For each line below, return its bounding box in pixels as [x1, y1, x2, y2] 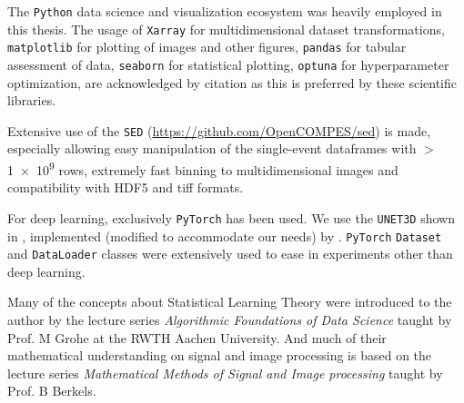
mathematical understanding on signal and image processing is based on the [7, 346, 432, 365]
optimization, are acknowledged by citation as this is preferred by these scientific [7, 73, 458, 92]
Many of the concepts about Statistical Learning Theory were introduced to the [7, 292, 452, 311]
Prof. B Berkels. [7, 381, 96, 400]
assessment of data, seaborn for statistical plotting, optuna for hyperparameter [7, 54, 449, 74]
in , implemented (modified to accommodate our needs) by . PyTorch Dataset [7, 226, 442, 245]
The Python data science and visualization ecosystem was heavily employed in [7, 2, 442, 20]
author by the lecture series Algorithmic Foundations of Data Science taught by [7, 310, 452, 329]
